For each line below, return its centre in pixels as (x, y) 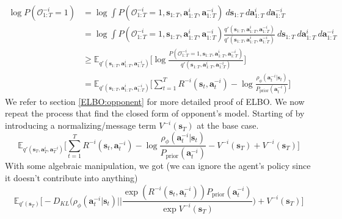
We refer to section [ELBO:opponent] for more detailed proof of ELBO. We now (155, 101)
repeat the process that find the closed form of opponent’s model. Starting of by (155, 113)
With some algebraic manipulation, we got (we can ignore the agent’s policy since (158, 166)
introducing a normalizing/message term (81, 125)
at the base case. (228, 125)
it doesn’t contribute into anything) (71, 177)
